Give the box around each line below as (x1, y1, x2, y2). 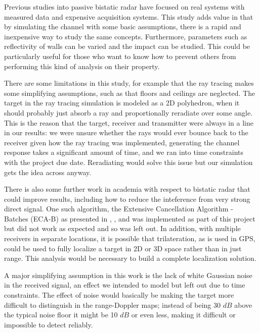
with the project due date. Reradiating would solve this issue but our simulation (4, 156, 253, 167)
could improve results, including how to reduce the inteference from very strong (4, 193, 250, 204)
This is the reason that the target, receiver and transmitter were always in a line (4, 117, 253, 128)
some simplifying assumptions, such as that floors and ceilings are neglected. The (4, 87, 255, 98)
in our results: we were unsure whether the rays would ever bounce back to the (4, 127, 248, 138)
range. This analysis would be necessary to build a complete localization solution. (4, 253, 256, 263)
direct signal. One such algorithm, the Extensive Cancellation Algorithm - (4, 203, 233, 214)
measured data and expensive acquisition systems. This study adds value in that (4, 11, 253, 22)
